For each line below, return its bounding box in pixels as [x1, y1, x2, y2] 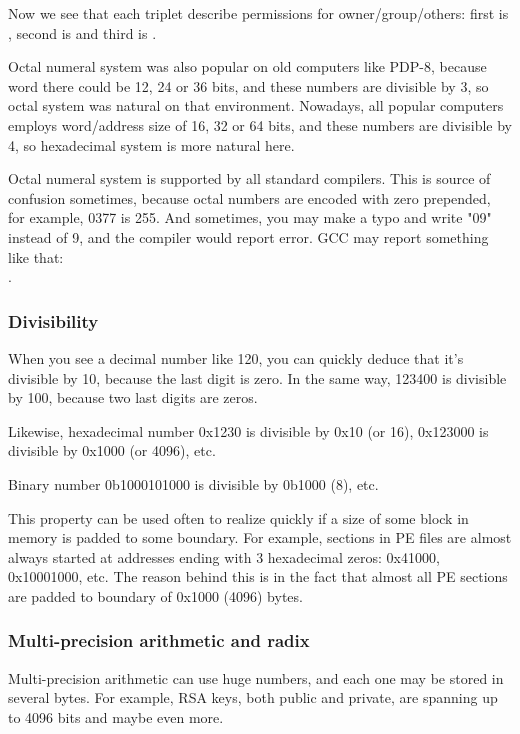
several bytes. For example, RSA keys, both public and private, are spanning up [8, 687, 498, 708]
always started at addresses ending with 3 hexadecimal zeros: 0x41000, [8, 546, 440, 567]
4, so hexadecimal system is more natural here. [8, 134, 295, 155]
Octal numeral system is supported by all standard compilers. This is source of [8, 168, 491, 189]
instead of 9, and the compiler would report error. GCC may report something [8, 226, 489, 247]
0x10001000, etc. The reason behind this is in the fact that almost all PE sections [8, 566, 508, 587]
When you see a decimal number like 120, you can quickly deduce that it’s [8, 347, 464, 368]
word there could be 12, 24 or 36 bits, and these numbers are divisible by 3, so [8, 75, 489, 96]
